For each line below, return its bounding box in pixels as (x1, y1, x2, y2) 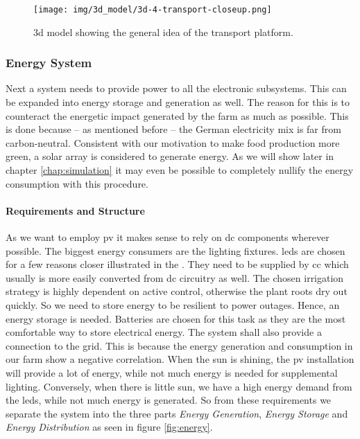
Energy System (6, 54, 92, 71)
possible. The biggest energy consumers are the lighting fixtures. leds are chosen (6, 243, 345, 258)
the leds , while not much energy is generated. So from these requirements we (6, 393, 332, 407)
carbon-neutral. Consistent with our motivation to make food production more (6, 135, 340, 150)
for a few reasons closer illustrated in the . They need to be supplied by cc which (6, 257, 349, 271)
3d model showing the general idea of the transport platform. (33, 24, 293, 39)
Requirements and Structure (6, 203, 145, 217)
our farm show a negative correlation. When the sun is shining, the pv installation (6, 352, 354, 366)
